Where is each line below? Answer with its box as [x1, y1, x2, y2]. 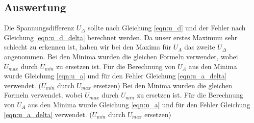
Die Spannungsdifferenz [4, 23, 75, 33]
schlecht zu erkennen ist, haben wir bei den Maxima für [4, 42, 171, 52]
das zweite [184, 42, 215, 52]
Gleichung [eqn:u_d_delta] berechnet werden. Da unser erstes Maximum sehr [4, 32, 238, 42]
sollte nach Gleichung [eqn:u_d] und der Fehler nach [87, 23, 246, 33]
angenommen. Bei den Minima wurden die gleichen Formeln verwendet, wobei [4, 51, 238, 61]
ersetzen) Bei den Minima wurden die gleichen [93, 80, 232, 90]
